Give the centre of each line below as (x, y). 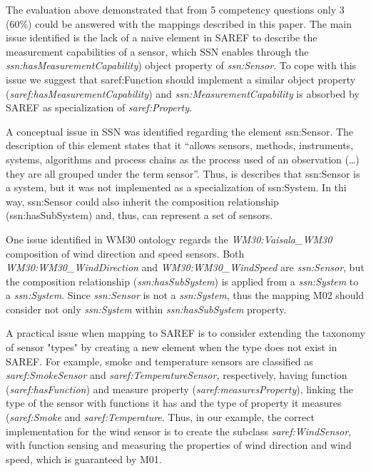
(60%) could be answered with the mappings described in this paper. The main (179, 23)
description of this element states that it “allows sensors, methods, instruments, (180, 145)
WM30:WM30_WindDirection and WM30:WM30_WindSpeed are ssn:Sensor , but (185, 267)
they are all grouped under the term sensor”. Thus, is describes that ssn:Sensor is (183, 173)
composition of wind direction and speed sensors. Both (125, 253)
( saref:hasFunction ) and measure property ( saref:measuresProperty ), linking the (179, 389)
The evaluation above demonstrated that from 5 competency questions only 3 (175, 9)
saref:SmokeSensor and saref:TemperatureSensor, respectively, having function (177, 375)
